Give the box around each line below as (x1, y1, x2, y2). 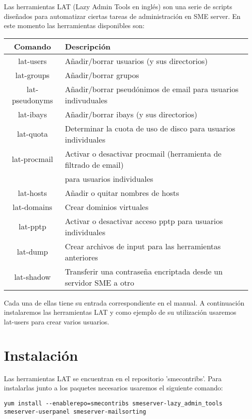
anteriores (64, 251, 98, 263)
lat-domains (13, 201, 52, 212)
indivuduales (64, 94, 108, 106)
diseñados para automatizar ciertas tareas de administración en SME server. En (4, 11, 241, 21)
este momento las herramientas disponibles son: (4, 20, 145, 31)
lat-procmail (12, 153, 53, 165)
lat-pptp (18, 221, 47, 232)
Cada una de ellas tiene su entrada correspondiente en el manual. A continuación (4, 297, 245, 307)
